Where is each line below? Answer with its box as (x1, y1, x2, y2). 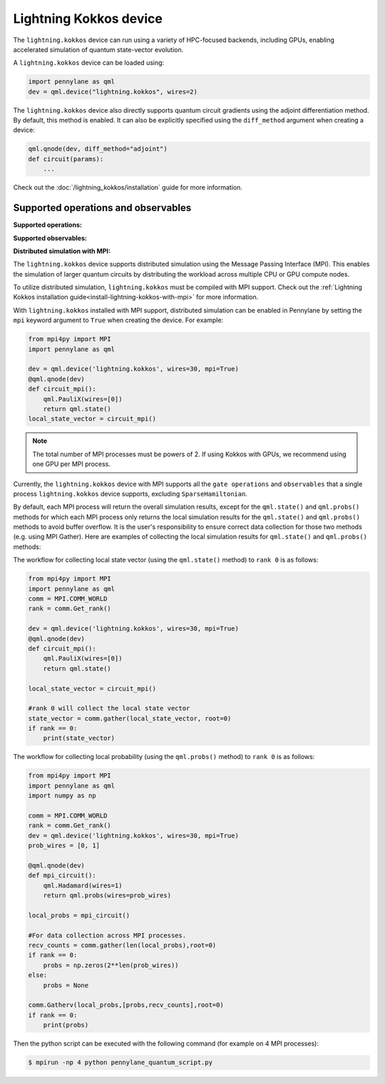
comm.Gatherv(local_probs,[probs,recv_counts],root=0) (28, 1001, 224, 1009)
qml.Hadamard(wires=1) (43, 881, 123, 889)
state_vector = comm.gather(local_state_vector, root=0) (28, 714, 232, 723)
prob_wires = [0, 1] (28, 842, 100, 850)
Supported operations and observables (13, 202, 192, 214)
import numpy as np (28, 792, 96, 800)
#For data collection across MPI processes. (28, 931, 187, 939)
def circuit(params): (28, 155, 104, 163)
